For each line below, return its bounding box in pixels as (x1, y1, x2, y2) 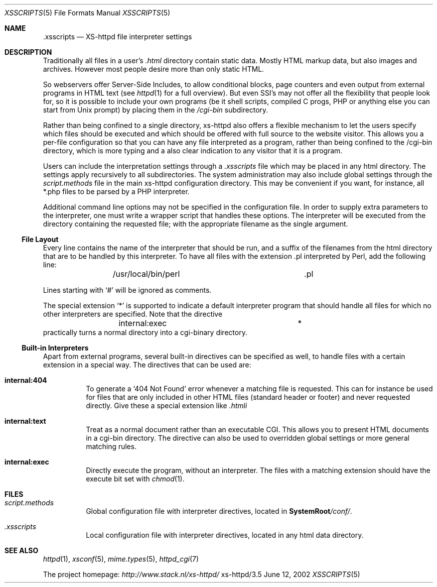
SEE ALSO (4, 546, 38, 555)
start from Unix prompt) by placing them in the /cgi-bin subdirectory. (43, 106, 268, 114)
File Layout (21, 235, 59, 243)
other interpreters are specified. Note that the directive (43, 310, 223, 318)
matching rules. (86, 442, 137, 451)
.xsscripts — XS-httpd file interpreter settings (43, 32, 192, 41)
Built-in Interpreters (21, 344, 89, 352)
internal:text (4, 417, 46, 425)
